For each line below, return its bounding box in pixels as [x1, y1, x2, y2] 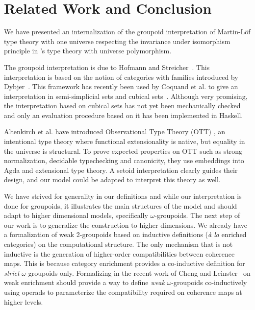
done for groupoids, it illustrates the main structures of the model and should [4, 200, 237, 211]
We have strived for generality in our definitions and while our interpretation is [4, 191, 242, 201]
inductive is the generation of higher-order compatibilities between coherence [4, 248, 235, 259]
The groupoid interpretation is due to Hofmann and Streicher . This [4, 62, 210, 72]
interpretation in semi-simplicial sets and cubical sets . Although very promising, [4, 91, 248, 101]
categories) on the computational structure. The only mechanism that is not [4, 239, 233, 249]
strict [4, 267, 20, 278]
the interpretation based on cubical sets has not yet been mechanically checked [4, 100, 241, 111]
